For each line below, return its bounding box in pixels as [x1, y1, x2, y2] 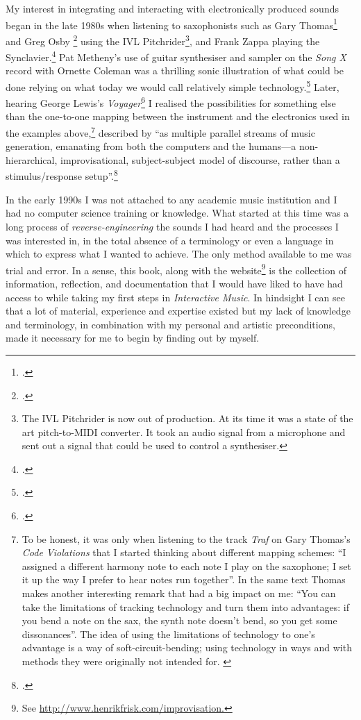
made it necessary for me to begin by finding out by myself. [6, 330, 260, 345]
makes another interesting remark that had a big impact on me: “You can [22, 586, 336, 601]
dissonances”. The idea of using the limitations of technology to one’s [22, 626, 315, 641]
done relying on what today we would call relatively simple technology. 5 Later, [6, 77, 339, 94]
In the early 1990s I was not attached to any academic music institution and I [6, 192, 337, 206]
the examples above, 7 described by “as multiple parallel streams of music [6, 124, 315, 140]
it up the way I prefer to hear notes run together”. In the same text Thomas [22, 572, 346, 587]
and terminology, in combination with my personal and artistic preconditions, [6, 317, 335, 331]
